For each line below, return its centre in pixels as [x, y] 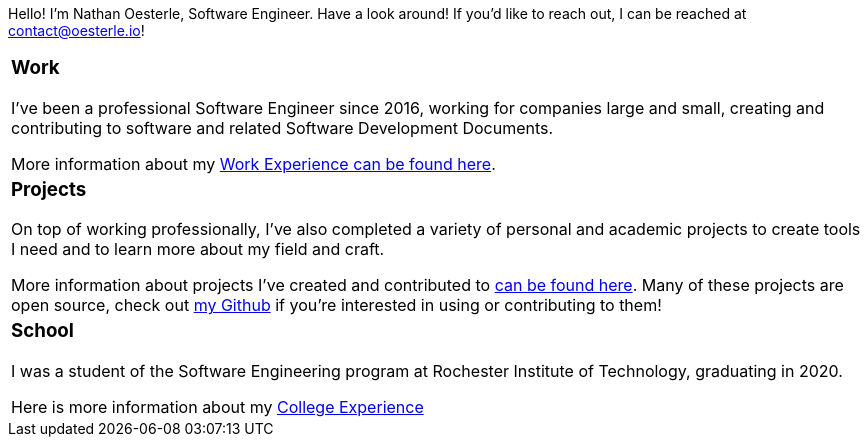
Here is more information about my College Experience [217, 407]
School [42, 331]
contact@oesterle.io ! [76, 30]
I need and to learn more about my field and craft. [198, 249]
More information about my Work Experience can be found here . [253, 163]
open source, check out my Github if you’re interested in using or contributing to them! [336, 305]
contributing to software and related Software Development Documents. [282, 127]
